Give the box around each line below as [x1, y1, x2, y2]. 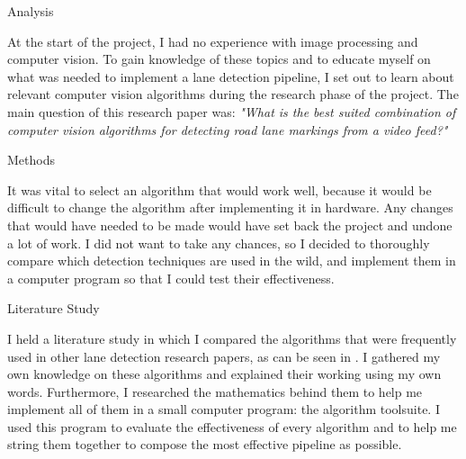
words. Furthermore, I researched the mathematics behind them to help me [7, 382, 423, 400]
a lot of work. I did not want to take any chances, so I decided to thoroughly [7, 233, 430, 252]
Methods [7, 150, 55, 169]
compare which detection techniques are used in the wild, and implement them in [7, 251, 456, 270]
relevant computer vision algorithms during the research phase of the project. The [7, 85, 459, 103]
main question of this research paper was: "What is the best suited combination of [7, 102, 456, 121]
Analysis [7, 2, 54, 20]
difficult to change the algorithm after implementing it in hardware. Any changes [7, 198, 453, 217]
